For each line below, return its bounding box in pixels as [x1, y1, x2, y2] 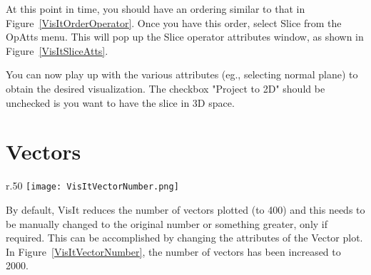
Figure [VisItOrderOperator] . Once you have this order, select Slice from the [6, 15, 342, 30]
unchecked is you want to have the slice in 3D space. [6, 95, 235, 110]
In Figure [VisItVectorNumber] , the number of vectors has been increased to [6, 244, 341, 259]
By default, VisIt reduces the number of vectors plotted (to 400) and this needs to [6, 202, 365, 217]
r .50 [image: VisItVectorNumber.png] [6, 178, 179, 193]
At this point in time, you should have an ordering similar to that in [6, 1, 305, 16]
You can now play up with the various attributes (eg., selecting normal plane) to [6, 67, 358, 82]
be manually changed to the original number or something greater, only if [6, 216, 328, 231]
